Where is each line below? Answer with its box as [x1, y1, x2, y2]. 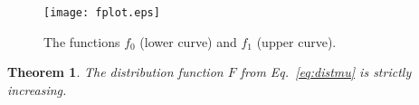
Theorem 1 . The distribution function [7, 62, 224, 81]
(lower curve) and [139, 32, 237, 51]
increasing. [7, 80, 67, 99]
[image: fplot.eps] [43, 6, 160, 19]
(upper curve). [256, 32, 337, 51]
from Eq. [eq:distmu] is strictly [240, 62, 412, 81]
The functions [43, 32, 120, 51]
